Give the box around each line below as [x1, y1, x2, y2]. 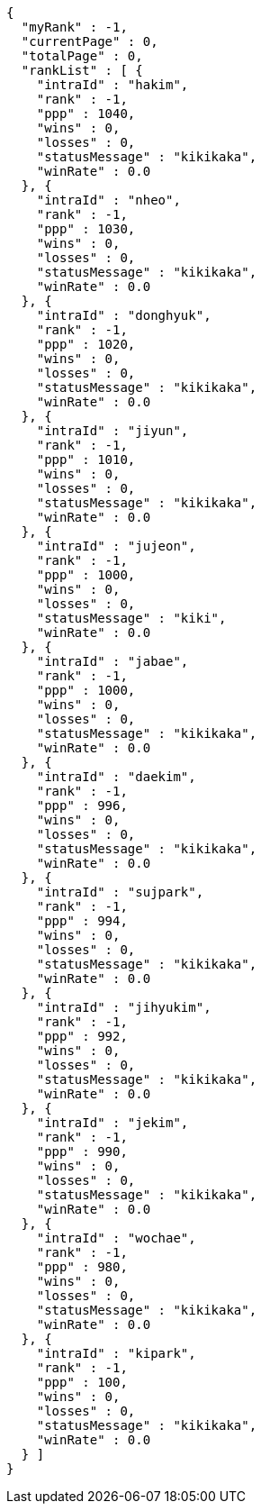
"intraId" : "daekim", [36, 769, 196, 784]
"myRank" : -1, [21, 20, 128, 34]
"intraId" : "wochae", [36, 1231, 196, 1245]
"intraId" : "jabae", [36, 654, 189, 669]
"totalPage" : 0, [21, 49, 143, 63]
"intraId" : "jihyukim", [36, 1000, 211, 1015]
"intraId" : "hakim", [36, 77, 189, 92]
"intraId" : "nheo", [36, 193, 181, 207]
